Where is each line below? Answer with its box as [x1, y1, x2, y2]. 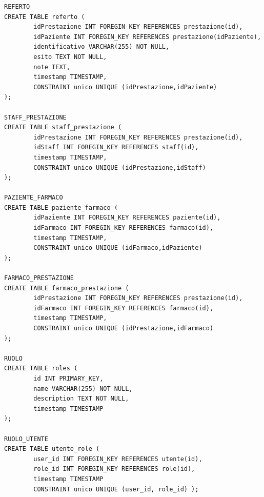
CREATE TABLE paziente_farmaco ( [4, 204, 118, 211]
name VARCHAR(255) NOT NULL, [33, 385, 133, 392]
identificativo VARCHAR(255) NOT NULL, [33, 43, 170, 51]
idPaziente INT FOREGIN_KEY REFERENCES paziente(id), [33, 214, 221, 222]
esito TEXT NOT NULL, [33, 53, 107, 61]
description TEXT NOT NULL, [33, 395, 129, 403]
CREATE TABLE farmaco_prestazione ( [4, 284, 129, 292]
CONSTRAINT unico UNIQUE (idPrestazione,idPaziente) [33, 83, 217, 91]
